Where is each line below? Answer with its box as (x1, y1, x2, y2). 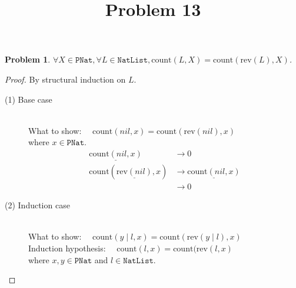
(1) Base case (5, 93, 52, 105)
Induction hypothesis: (28, 242, 106, 254)
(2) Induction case (5, 199, 70, 211)
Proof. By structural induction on (5, 73, 126, 85)
